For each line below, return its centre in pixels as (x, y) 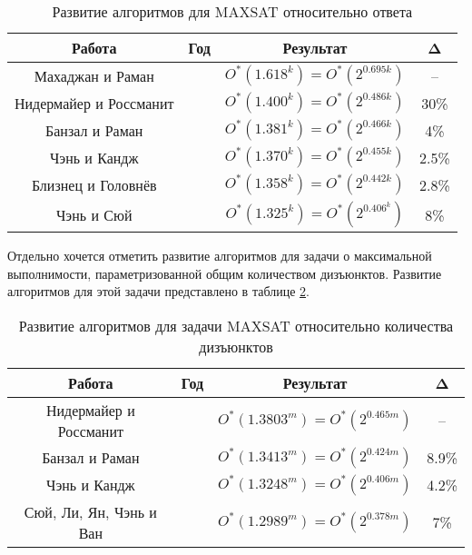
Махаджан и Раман (94, 75)
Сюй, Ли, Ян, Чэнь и (90, 511)
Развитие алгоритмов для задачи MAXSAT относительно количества (236, 325)
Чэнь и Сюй (94, 214)
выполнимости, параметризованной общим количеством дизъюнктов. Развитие (225, 273)
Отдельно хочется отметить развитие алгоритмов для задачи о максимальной (220, 255)
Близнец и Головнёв (94, 184)
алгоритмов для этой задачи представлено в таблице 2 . (158, 291)
